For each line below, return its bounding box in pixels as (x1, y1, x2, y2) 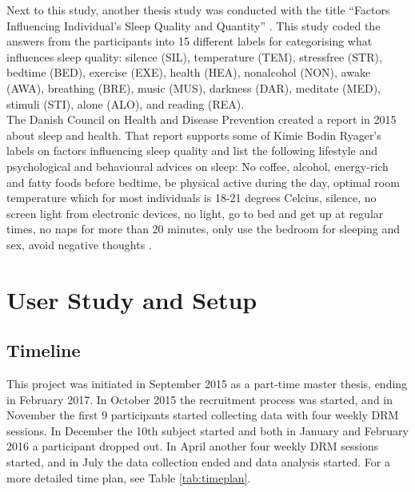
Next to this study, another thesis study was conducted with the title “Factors (6, 2, 390, 18)
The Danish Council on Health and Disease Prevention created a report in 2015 (6, 111, 397, 128)
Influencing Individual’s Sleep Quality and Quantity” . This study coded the (6, 17, 381, 34)
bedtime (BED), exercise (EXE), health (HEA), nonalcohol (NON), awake (6, 64, 371, 81)
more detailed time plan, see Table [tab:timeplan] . (6, 469, 251, 486)
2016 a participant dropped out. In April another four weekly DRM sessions (6, 438, 379, 454)
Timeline (6, 338, 81, 363)
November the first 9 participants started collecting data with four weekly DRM (6, 407, 399, 423)
